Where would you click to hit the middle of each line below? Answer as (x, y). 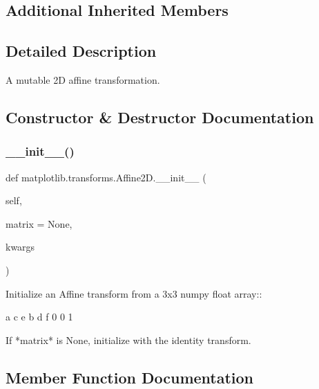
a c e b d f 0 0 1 (39, 317)
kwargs (20, 247)
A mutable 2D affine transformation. (83, 79)
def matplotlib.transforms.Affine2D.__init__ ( (106, 177)
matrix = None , (39, 223)
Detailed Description (81, 51)
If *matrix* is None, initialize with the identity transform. (128, 340)
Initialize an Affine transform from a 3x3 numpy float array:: (134, 293)
